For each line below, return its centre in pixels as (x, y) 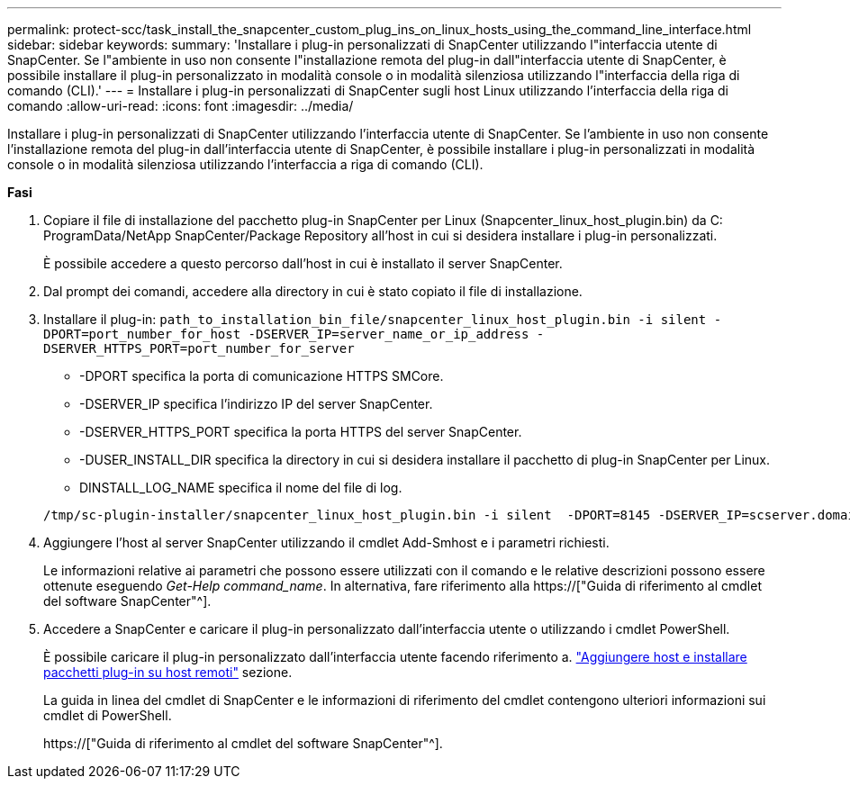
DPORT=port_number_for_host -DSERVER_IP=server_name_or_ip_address (286, 334)
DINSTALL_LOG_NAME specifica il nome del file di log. (241, 488)
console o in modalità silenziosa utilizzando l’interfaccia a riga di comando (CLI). (245, 164)
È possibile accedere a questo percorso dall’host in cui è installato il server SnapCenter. (303, 263)
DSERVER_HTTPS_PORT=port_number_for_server (199, 348)
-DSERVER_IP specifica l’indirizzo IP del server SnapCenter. (256, 404)
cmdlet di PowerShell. (108, 715)
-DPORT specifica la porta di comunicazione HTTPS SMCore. (262, 376)
